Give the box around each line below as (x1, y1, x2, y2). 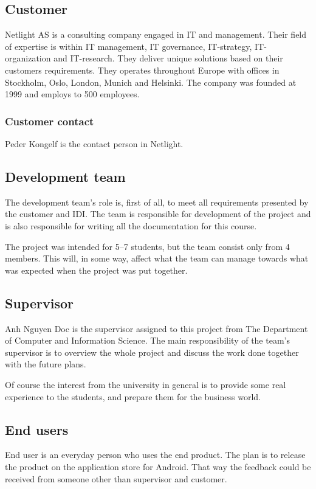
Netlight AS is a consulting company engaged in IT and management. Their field (5, 28, 307, 41)
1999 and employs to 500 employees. (5, 88, 140, 100)
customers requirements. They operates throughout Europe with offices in (5, 63, 280, 76)
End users (5, 420, 69, 439)
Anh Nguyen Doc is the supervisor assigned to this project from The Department (5, 322, 308, 335)
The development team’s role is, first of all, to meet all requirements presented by (5, 195, 309, 208)
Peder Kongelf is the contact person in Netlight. (5, 137, 184, 150)
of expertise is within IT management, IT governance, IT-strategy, (5, 40, 252, 52)
